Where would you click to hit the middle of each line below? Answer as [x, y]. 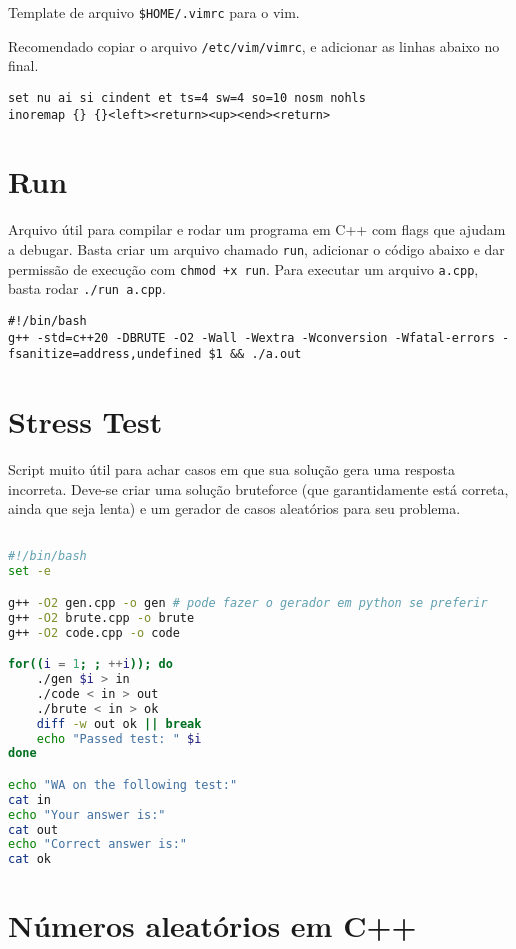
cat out [33, 829]
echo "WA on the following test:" [123, 784]
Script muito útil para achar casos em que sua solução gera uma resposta [232, 469]
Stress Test [85, 421]
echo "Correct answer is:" [97, 844]
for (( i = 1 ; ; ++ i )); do [90, 664]
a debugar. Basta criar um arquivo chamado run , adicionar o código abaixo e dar [256, 248]
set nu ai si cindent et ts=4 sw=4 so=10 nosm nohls [187, 97]
